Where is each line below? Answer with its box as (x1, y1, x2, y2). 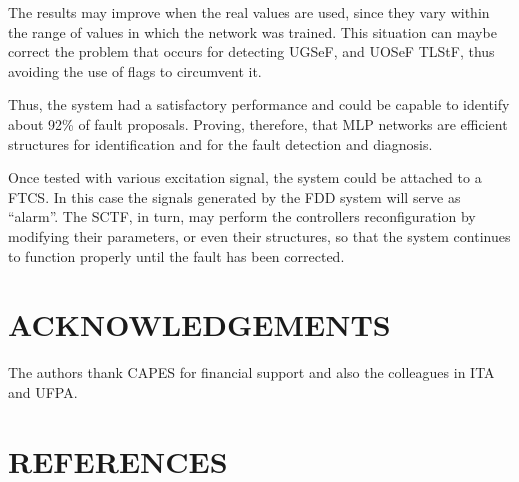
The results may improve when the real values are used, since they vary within (8, 2, 490, 22)
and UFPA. (8, 381, 78, 402)
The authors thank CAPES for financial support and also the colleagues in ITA (8, 362, 495, 383)
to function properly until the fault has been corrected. (8, 245, 345, 266)
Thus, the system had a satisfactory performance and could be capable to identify (8, 94, 510, 115)
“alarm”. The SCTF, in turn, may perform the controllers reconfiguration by (8, 206, 476, 227)
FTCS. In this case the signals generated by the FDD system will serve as (8, 186, 461, 207)
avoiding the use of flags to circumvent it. (8, 60, 262, 81)
